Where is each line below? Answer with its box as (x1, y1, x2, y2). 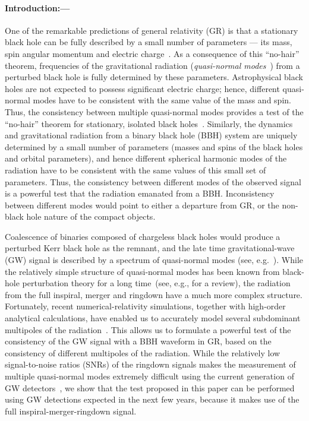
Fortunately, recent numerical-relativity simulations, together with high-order (5, 300, 286, 312)
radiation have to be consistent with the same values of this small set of (5, 163, 266, 176)
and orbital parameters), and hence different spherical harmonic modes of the (5, 152, 287, 164)
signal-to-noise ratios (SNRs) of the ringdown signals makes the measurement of (5, 358, 296, 371)
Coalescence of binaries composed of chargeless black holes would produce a (5, 230, 280, 242)
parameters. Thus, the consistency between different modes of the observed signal (5, 175, 301, 188)
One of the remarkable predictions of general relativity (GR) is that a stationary (5, 24, 298, 36)
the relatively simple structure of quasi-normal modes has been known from (5, 265, 280, 277)
